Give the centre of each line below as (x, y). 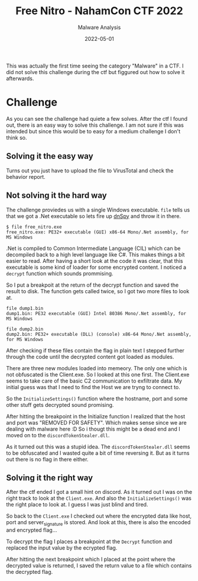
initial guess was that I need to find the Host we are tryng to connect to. (93, 387)
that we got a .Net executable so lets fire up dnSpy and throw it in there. (94, 216)
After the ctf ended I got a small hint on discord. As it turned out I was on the (99, 492)
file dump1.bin (25, 308)
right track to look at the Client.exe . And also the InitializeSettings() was (99, 498)
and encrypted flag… (32, 530)
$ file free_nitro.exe (34, 227)
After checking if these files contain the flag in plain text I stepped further (95, 350)
